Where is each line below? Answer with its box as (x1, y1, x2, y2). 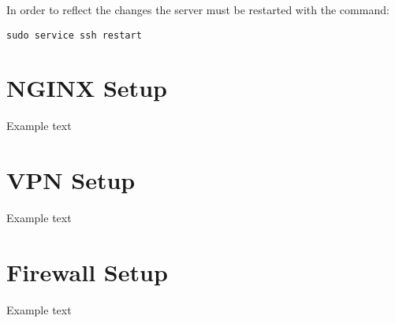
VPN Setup (6, 164, 136, 196)
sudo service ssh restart (6, 29, 142, 41)
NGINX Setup (6, 72, 167, 104)
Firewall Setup (6, 255, 168, 288)
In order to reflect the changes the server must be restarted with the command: (6, 2, 389, 17)
